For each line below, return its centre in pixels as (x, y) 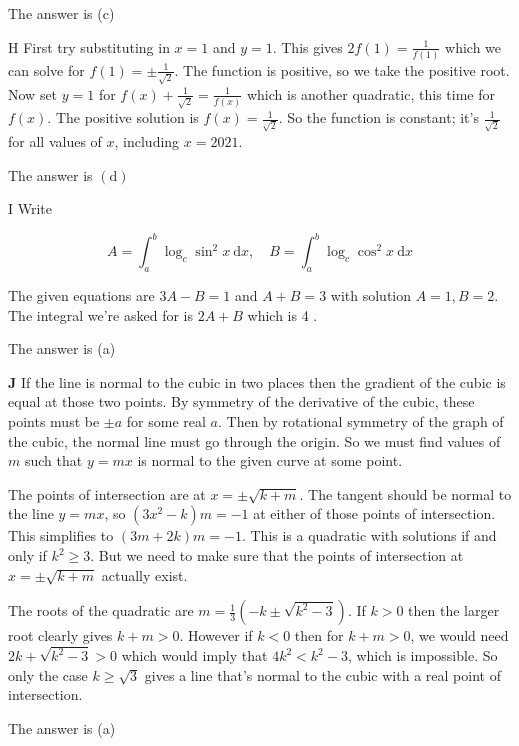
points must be (54, 421)
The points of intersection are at (107, 493)
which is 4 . (282, 314)
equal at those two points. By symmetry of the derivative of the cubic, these (241, 401)
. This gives (307, 46)
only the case (48, 674)
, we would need (459, 635)
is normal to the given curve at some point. (270, 460)
